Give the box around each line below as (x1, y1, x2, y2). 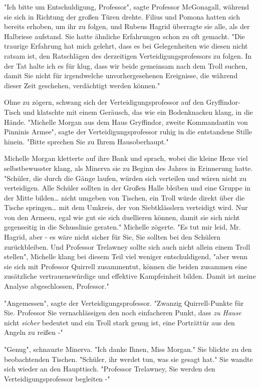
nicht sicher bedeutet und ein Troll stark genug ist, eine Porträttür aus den (4, 317, 235, 327)
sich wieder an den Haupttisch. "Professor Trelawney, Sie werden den (4, 363, 215, 374)
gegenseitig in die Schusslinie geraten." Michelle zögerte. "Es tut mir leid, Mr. (4, 222, 241, 232)
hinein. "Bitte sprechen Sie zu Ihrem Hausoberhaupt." (4, 136, 169, 146)
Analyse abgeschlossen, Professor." (4, 281, 109, 291)
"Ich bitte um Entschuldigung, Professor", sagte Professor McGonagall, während (4, 2, 249, 12)
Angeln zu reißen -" (4, 327, 63, 337)
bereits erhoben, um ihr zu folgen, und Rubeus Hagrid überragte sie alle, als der (4, 21, 250, 32)
